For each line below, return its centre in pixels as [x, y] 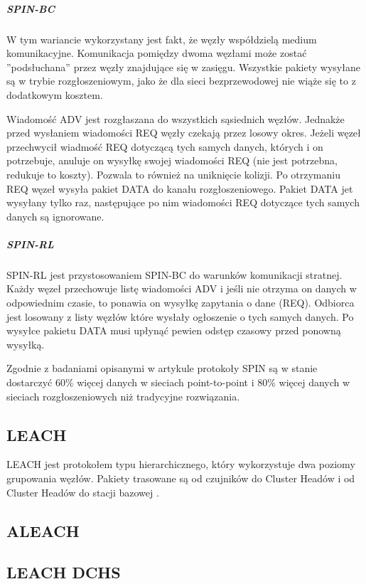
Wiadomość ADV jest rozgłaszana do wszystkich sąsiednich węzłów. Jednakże [176, 118]
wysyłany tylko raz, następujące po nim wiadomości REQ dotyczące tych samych [183, 202]
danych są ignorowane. [55, 216]
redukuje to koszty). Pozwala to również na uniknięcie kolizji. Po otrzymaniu [173, 174]
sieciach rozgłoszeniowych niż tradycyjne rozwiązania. [123, 396]
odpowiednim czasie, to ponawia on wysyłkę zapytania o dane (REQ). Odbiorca [181, 303]
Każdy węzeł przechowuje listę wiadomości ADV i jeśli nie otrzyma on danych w [182, 288]
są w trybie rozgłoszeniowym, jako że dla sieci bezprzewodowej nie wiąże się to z [181, 81]
